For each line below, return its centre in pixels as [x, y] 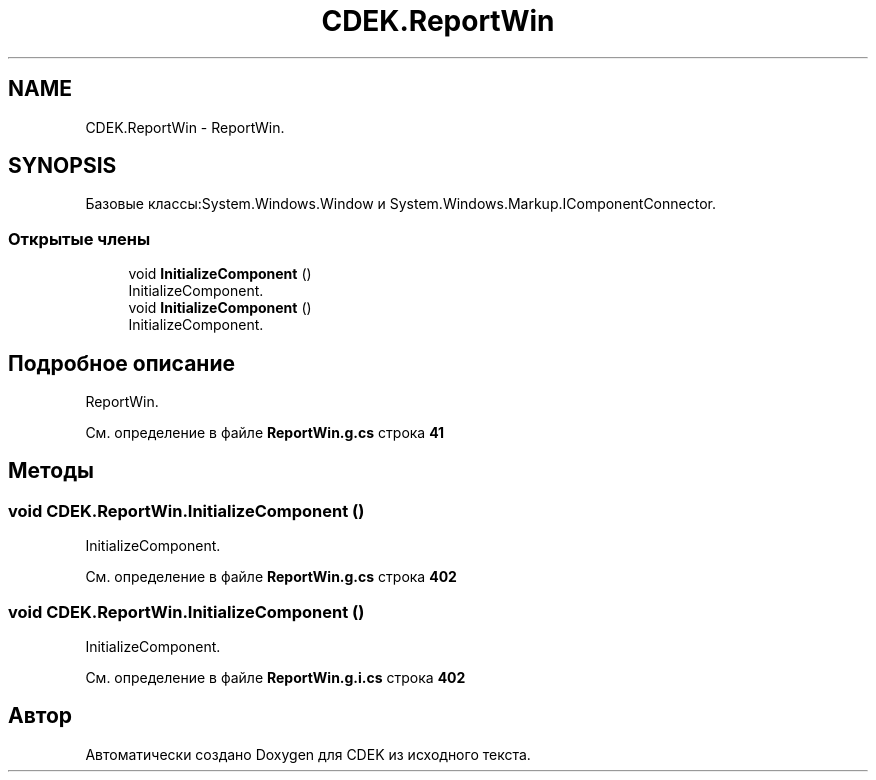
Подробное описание [121, 363]
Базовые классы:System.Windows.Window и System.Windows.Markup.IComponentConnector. [400, 204]
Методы [51, 471]
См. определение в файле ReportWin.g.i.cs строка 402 [275, 677]
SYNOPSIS [62, 166]
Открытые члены [79, 238]
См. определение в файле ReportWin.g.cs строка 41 [265, 433]
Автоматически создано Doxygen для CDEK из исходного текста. [308, 754]
